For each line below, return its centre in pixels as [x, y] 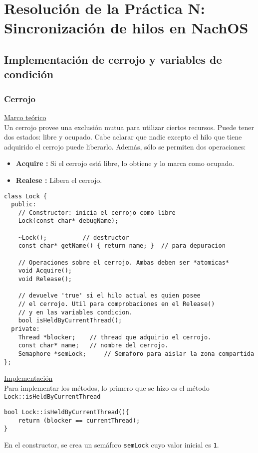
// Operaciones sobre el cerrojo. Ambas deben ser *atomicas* [124, 262]
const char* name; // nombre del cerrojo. [93, 346]
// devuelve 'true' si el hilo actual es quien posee [109, 296]
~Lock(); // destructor [74, 237]
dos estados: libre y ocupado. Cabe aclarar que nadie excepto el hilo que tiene [123, 137]
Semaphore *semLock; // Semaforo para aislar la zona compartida [136, 354]
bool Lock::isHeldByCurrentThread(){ [67, 412]
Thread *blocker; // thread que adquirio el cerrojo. [115, 337]
